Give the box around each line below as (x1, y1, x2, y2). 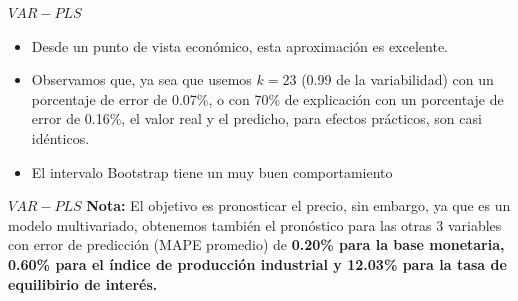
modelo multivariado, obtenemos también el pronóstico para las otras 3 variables (8, 214, 502, 235)
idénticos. (31, 127, 90, 148)
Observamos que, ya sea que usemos (31, 69, 252, 90)
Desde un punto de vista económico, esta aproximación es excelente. (31, 35, 449, 56)
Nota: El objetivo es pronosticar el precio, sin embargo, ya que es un (86, 195, 511, 216)
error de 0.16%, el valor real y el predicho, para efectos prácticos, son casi (31, 108, 482, 129)
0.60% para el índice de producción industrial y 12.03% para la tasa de (8, 253, 507, 274)
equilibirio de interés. (8, 273, 158, 294)
